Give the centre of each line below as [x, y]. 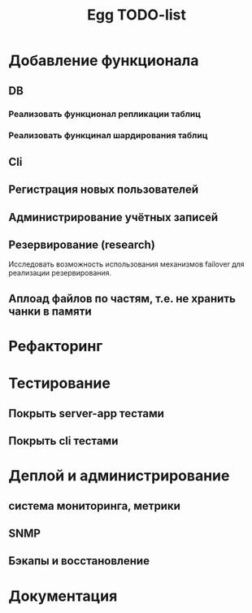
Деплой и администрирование [119, 476]
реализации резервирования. [60, 273]
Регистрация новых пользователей [104, 190]
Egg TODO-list [137, 15]
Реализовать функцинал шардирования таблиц [108, 136]
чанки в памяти [50, 311]
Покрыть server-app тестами [87, 413]
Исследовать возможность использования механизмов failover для [127, 264]
